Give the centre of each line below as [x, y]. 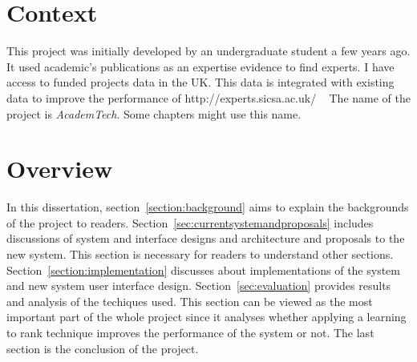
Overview [60, 169]
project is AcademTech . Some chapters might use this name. [154, 113]
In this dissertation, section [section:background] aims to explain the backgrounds [208, 207]
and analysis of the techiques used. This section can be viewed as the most [190, 301]
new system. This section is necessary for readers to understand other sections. [200, 254]
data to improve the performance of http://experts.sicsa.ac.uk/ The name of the [208, 97]
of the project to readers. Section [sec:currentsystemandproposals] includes [190, 222]
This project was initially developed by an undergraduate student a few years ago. [208, 51]
